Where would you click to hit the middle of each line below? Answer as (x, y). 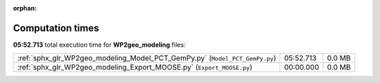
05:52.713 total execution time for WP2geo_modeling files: (99, 45)
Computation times (56, 28)
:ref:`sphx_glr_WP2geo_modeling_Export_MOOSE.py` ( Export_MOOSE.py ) (135, 68)
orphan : (25, 8)
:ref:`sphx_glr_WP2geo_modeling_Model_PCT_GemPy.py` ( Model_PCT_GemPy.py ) (147, 58)
